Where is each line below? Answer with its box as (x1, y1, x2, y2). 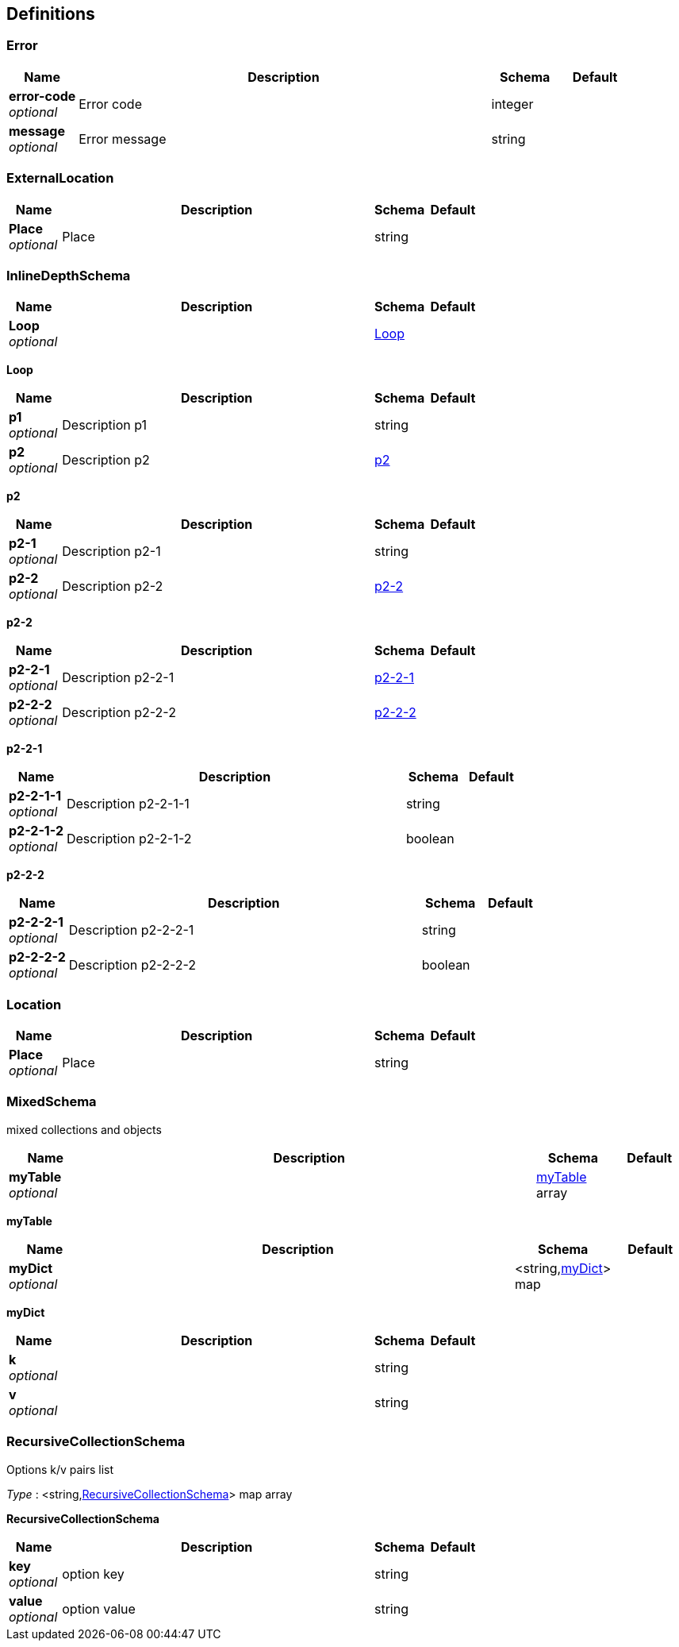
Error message (79, 130, 167, 147)
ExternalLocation (6, 170, 114, 187)
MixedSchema (6, 1093, 97, 1110)
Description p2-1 (62, 543, 161, 560)
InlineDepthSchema (6, 267, 131, 283)
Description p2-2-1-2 (66, 831, 192, 847)
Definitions (6, 4, 95, 24)
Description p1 (62, 417, 147, 434)
